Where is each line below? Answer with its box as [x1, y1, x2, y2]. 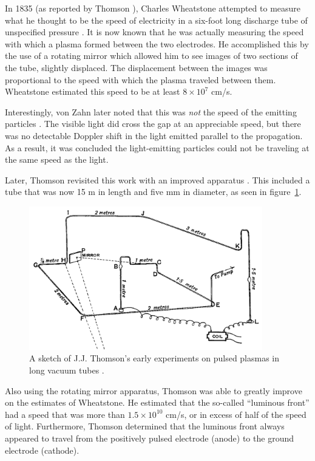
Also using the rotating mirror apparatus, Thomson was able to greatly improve [5, 384, 302, 397]
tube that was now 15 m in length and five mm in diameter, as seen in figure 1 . [5, 185, 302, 198]
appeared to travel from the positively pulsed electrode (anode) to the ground [5, 431, 294, 444]
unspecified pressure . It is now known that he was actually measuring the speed [5, 26, 304, 38]
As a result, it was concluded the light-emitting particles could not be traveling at [5, 141, 310, 154]
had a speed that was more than [5, 408, 125, 420]
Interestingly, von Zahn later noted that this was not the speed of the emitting [5, 105, 297, 118]
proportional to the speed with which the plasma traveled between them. [5, 73, 276, 86]
